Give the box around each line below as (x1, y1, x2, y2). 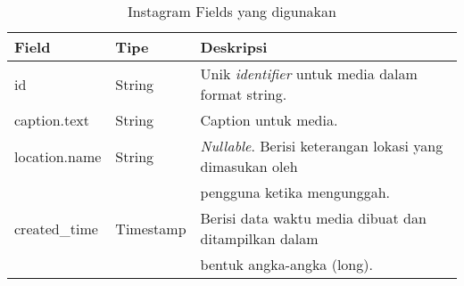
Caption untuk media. (200, 110, 338, 130)
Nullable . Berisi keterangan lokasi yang (200, 135, 443, 156)
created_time (14, 217, 98, 239)
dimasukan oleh (200, 156, 298, 176)
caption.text (14, 110, 90, 130)
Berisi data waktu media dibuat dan (200, 208, 427, 228)
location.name (14, 145, 102, 167)
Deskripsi (200, 37, 268, 57)
